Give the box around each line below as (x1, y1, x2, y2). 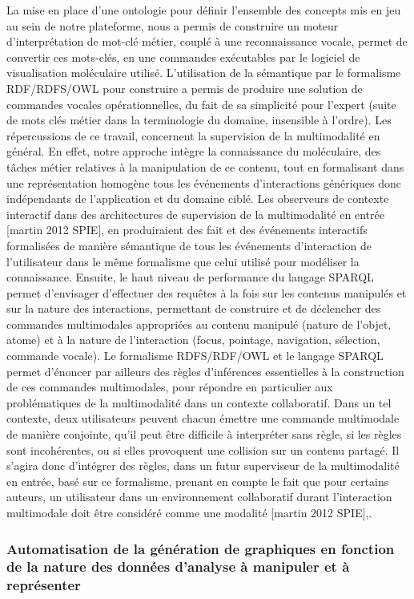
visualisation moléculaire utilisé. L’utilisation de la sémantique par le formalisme (6, 64, 401, 81)
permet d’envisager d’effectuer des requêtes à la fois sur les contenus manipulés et (6, 284, 407, 301)
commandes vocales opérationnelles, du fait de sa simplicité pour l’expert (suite (6, 95, 396, 112)
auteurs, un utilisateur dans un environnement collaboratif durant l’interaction (6, 488, 392, 505)
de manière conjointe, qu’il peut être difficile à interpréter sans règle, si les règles (6, 426, 402, 443)
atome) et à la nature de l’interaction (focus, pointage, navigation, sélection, (6, 331, 380, 348)
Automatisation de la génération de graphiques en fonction (6, 538, 395, 558)
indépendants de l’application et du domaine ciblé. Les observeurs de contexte (6, 190, 389, 207)
